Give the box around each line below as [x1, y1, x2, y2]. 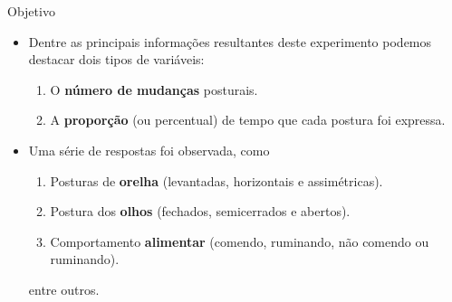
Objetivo [7, 2, 55, 20]
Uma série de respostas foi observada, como [28, 140, 270, 159]
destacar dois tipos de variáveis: [28, 50, 205, 69]
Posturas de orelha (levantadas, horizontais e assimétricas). [50, 171, 383, 190]
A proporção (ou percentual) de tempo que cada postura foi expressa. [50, 110, 446, 129]
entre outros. [28, 279, 100, 298]
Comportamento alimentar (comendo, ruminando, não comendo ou [50, 231, 429, 250]
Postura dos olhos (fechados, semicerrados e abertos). [50, 202, 351, 221]
